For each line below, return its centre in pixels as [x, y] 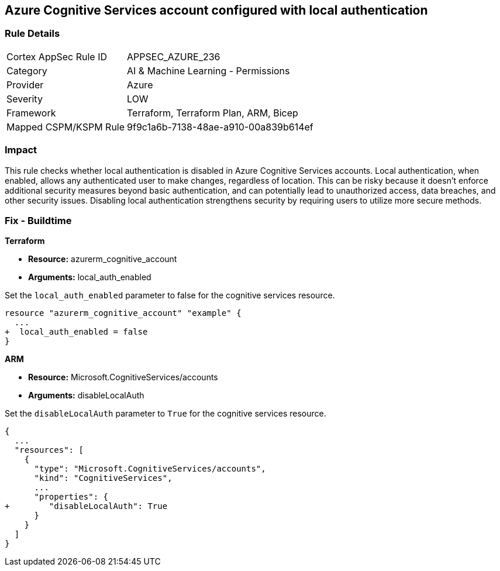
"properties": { [71, 497]
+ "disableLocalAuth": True [86, 506]
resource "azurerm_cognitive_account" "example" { [123, 313]
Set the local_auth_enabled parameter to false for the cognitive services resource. [170, 295]
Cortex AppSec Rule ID [57, 56]
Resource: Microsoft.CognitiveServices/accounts [123, 377]
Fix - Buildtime [38, 220]
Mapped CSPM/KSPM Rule [66, 127]
